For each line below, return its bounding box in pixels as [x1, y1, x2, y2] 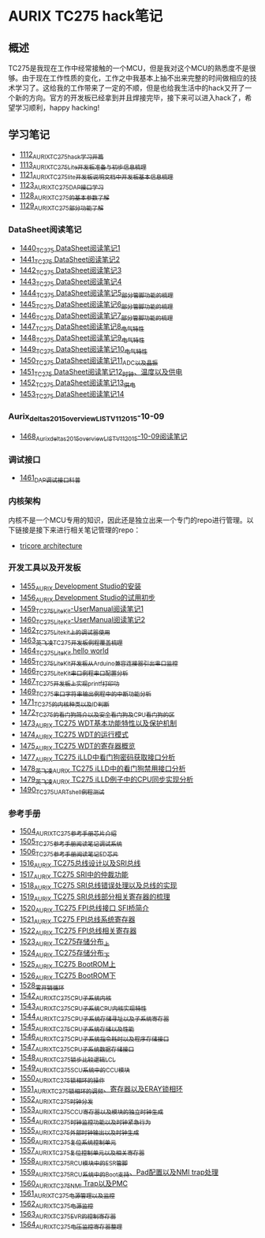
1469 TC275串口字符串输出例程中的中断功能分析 [19, 687, 152, 698]
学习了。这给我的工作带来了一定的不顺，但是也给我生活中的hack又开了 [14, 84, 245, 92]
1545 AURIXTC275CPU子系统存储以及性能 [19, 1022, 135, 1033]
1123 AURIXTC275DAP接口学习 [19, 181, 104, 192]
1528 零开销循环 [19, 981, 65, 992]
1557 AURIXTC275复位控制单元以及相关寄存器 [19, 1146, 145, 1158]
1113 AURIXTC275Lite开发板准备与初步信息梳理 [19, 159, 147, 171]
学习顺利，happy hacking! [14, 103, 100, 112]
